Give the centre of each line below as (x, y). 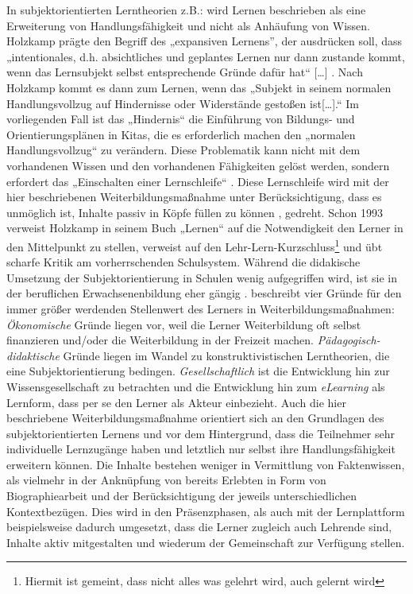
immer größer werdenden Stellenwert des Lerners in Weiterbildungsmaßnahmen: (201, 308)
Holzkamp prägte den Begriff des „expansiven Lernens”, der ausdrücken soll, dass (205, 41)
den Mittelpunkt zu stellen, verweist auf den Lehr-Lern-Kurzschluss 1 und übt (195, 245)
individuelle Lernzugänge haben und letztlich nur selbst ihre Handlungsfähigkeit (201, 449)
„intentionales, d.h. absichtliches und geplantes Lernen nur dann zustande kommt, (206, 56)
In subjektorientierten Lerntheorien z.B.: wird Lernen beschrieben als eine (186, 10)
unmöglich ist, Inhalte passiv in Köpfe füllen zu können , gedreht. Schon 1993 (195, 212)
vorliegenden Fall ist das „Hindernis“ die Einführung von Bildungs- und (181, 119)
